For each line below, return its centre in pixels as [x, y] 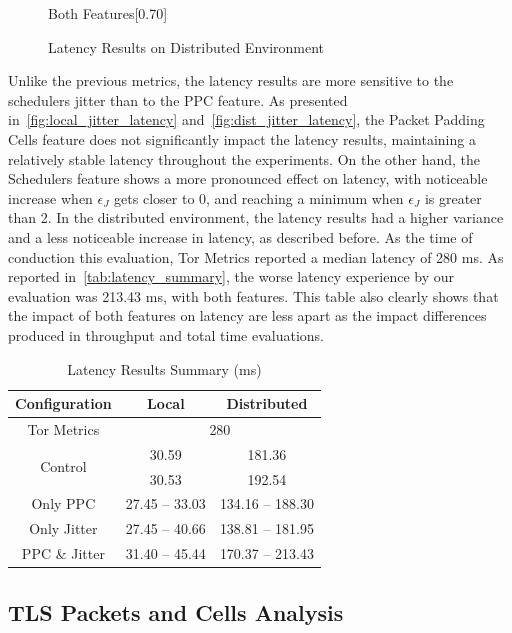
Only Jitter [63, 528]
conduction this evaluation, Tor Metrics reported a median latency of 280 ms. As [256, 256]
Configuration [63, 403]
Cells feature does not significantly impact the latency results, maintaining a [242, 138]
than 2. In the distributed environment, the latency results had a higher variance [256, 217]
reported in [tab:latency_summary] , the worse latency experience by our [231, 276]
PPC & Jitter [63, 553]
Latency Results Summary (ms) [164, 368]
